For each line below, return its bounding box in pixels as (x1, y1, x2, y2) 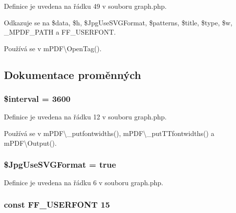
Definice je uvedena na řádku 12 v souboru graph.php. (4, 112, 167, 122)
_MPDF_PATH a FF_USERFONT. (4, 27, 116, 37)
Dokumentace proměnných (4, 67, 141, 82)
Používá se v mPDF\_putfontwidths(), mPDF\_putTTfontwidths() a (4, 128, 215, 138)
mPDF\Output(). (4, 137, 57, 148)
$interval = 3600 (4, 93, 71, 105)
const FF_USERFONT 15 (4, 198, 110, 210)
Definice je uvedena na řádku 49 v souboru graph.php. (4, 1, 167, 11)
